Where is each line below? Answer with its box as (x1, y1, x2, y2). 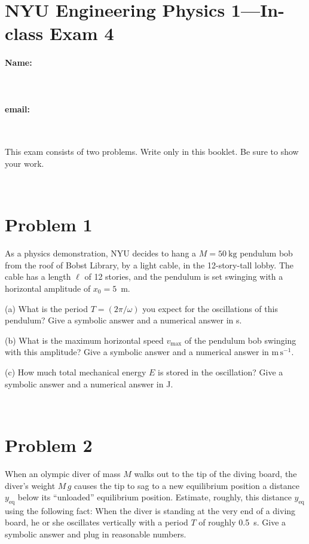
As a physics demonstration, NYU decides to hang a (5, 247, 197, 259)
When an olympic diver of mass (5, 467, 121, 479)
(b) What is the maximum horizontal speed (5, 334, 164, 346)
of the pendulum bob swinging (184, 334, 296, 346)
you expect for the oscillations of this (142, 302, 278, 314)
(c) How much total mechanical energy (5, 366, 146, 378)
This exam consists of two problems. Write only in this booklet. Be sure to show (5, 145, 299, 158)
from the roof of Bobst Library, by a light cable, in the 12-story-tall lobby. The (5, 258, 293, 271)
